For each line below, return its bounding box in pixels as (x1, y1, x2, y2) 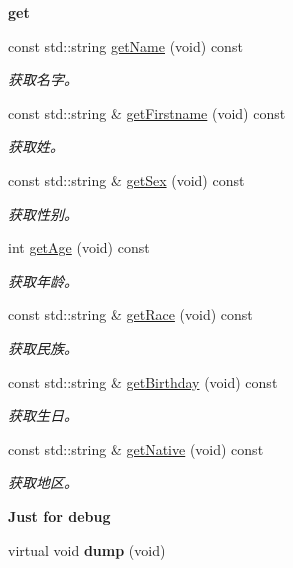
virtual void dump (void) (8, 539, 166, 560)
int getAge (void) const (8, 237, 150, 258)
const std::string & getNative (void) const (8, 438, 264, 459)
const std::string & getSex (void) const (8, 169, 245, 190)
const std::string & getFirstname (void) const (8, 102, 286, 123)
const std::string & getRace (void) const (8, 304, 253, 325)
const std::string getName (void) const (8, 35, 243, 56)
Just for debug (8, 505, 111, 526)
